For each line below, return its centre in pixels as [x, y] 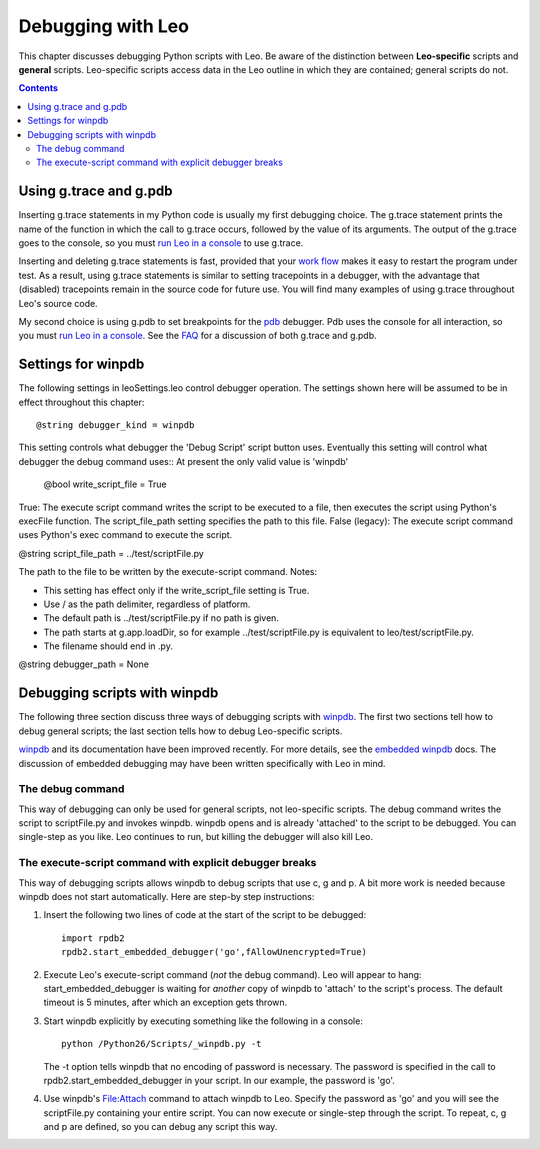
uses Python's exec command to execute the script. [125, 535]
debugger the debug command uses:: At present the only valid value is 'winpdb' [183, 461]
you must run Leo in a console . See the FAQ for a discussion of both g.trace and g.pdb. [197, 336]
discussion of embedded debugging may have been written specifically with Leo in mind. [202, 763]
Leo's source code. [58, 303]
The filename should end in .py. [108, 646]
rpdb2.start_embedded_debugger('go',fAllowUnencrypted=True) [214, 952]
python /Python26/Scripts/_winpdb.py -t [161, 1044]
